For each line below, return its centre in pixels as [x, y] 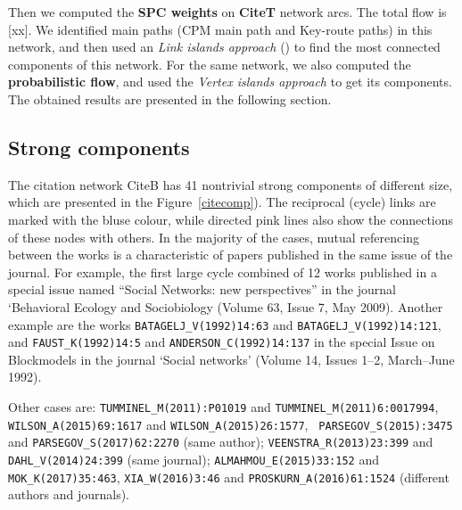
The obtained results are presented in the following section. [170, 99]
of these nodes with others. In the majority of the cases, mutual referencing [214, 237]
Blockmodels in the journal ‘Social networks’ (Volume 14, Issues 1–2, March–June [231, 359]
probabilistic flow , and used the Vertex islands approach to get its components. [230, 82]
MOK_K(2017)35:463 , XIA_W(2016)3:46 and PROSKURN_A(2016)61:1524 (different [229, 477]
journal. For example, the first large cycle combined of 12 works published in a [223, 271]
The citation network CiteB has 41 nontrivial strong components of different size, [231, 184]
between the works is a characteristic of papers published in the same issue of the [231, 255]
